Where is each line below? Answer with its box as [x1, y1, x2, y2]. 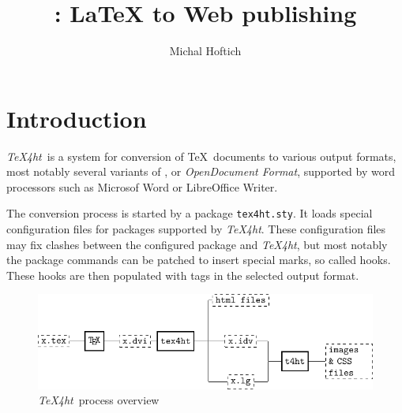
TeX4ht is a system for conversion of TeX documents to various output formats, [6, 147, 396, 164]
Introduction [6, 102, 147, 134]
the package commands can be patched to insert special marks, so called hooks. [6, 251, 391, 268]
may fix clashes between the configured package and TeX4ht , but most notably [6, 236, 388, 252]
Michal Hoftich [169, 43, 242, 59]
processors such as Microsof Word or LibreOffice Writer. [6, 178, 278, 195]
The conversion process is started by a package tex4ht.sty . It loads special [6, 205, 373, 221]
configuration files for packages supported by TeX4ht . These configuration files [6, 221, 386, 237]
